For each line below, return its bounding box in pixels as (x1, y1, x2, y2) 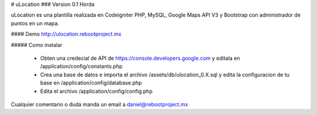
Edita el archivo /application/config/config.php (40, 87, 153, 94)
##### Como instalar (11, 41, 63, 48)
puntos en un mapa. (11, 19, 59, 26)
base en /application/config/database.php (40, 79, 142, 86)
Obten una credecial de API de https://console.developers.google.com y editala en (40, 55, 240, 62)
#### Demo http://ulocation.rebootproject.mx (11, 31, 122, 38)
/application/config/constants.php (40, 63, 123, 70)
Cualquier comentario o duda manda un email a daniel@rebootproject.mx (11, 100, 188, 108)
